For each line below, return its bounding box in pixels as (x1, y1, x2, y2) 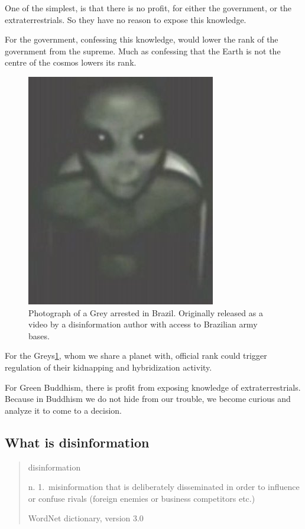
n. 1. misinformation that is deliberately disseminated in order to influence (28, 481, 300, 493)
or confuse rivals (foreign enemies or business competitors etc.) (28, 492, 255, 504)
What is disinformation (5, 433, 150, 451)
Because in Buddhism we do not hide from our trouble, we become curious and (5, 392, 291, 405)
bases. (28, 329, 50, 342)
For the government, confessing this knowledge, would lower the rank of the (5, 33, 278, 46)
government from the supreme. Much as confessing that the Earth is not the (5, 44, 281, 57)
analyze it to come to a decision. (5, 404, 122, 416)
